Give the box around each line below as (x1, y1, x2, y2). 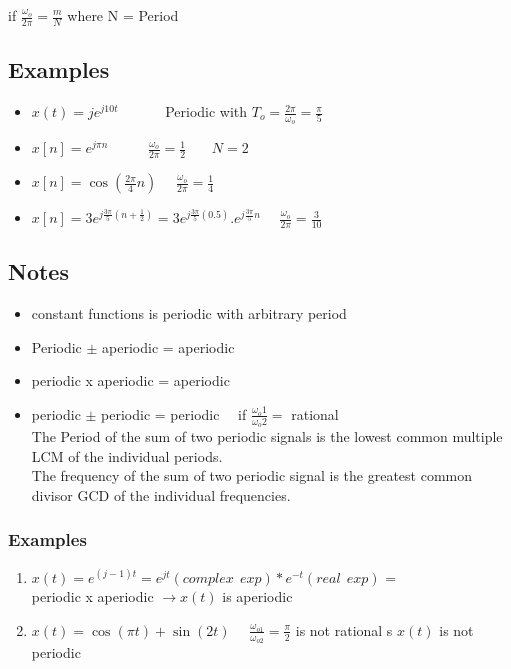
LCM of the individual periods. (31, 445, 223, 466)
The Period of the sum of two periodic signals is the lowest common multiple (31, 426, 503, 447)
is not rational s (295, 619, 393, 640)
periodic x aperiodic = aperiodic (31, 370, 230, 391)
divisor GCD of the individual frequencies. (31, 484, 291, 505)
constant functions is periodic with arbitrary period (31, 303, 347, 324)
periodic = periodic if (101, 403, 247, 424)
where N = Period (67, 5, 179, 25)
